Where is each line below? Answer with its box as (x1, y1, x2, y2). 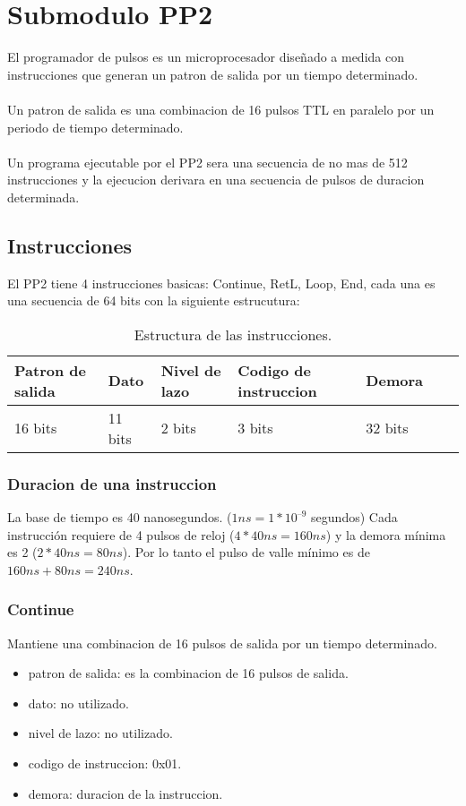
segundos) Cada (311, 508, 398, 527)
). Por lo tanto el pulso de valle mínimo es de (122, 543, 370, 562)
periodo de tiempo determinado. (7, 117, 184, 136)
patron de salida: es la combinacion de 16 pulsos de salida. (28, 664, 349, 682)
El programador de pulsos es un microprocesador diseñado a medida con (7, 47, 404, 66)
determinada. (7, 187, 80, 206)
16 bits (14, 417, 57, 439)
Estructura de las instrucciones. (134, 323, 332, 345)
